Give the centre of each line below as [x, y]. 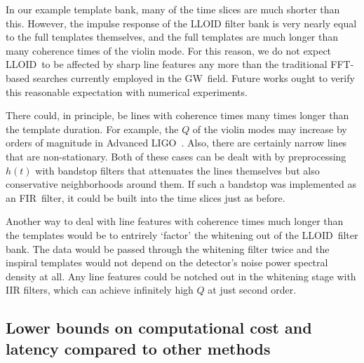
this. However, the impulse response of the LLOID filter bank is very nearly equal [181, 23]
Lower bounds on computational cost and [159, 328]
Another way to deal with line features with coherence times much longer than [175, 221]
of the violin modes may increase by [270, 129]
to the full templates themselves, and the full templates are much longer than [172, 37]
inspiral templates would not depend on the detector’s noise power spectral [167, 262]
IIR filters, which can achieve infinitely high [100, 290]
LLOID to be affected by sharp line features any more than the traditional [167, 64]
